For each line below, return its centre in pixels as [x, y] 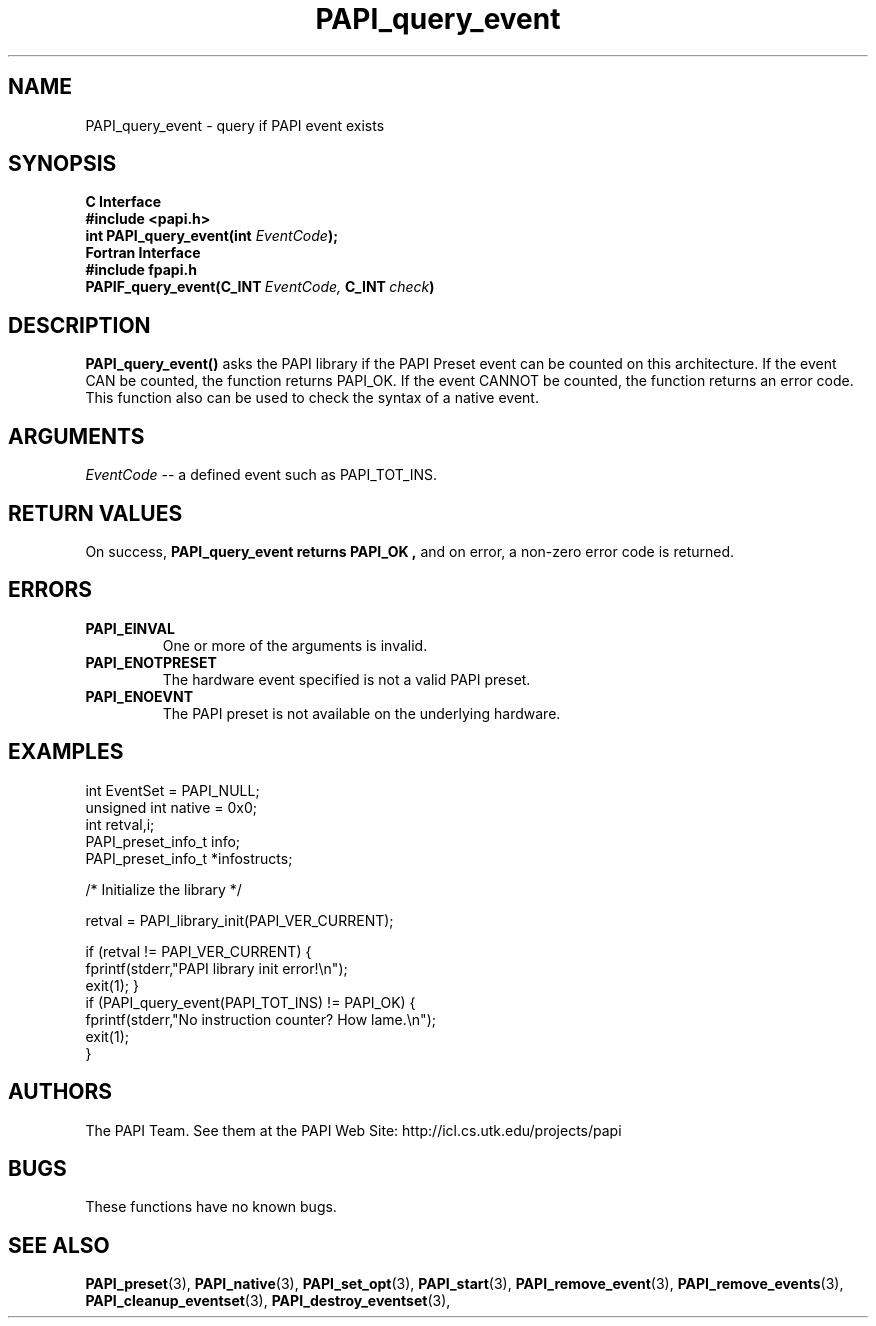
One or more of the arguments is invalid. [295, 645]
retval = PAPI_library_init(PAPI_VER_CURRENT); [239, 920]
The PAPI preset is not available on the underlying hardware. [361, 713]
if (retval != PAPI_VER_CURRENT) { [198, 951]
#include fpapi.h [141, 270]
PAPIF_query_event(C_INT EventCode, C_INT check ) [260, 287]
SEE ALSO [59, 1245]
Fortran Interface [143, 253]
